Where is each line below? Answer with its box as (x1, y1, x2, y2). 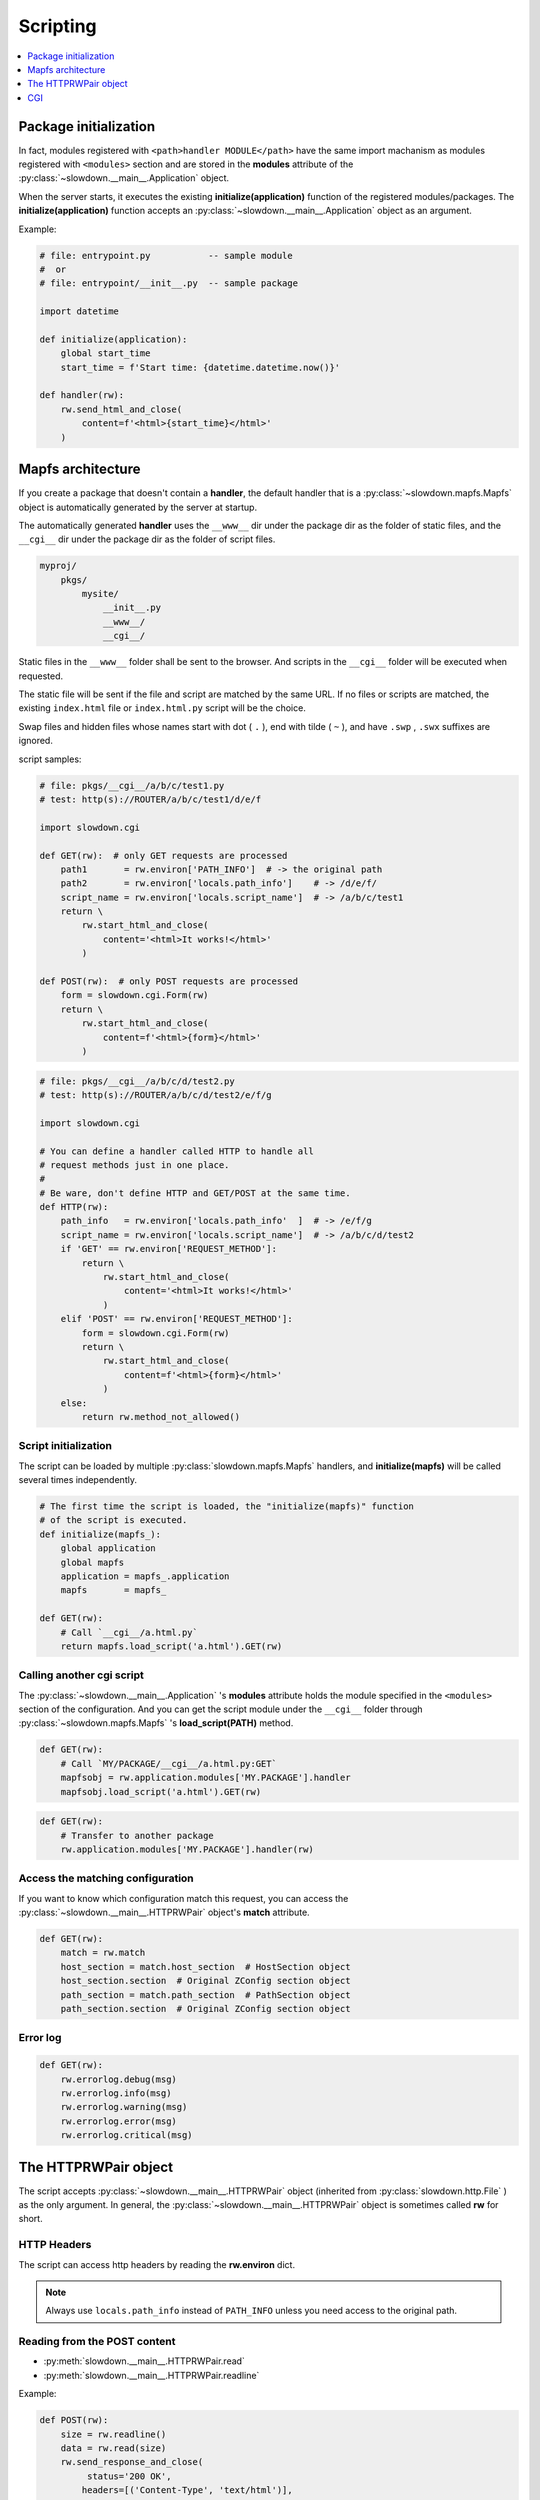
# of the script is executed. (39, 1515, 188, 1526)
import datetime (39, 306, 120, 317)
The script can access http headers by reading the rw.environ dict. (18, 2258, 295, 2270)
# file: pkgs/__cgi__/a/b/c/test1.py (39, 780, 225, 791)
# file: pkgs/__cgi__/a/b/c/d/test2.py (39, 1075, 235, 1087)
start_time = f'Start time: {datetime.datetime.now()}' (60, 361, 341, 373)
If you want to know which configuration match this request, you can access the (18, 1892, 349, 1904)
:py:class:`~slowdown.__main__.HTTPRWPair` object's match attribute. (18, 1906, 310, 1919)
